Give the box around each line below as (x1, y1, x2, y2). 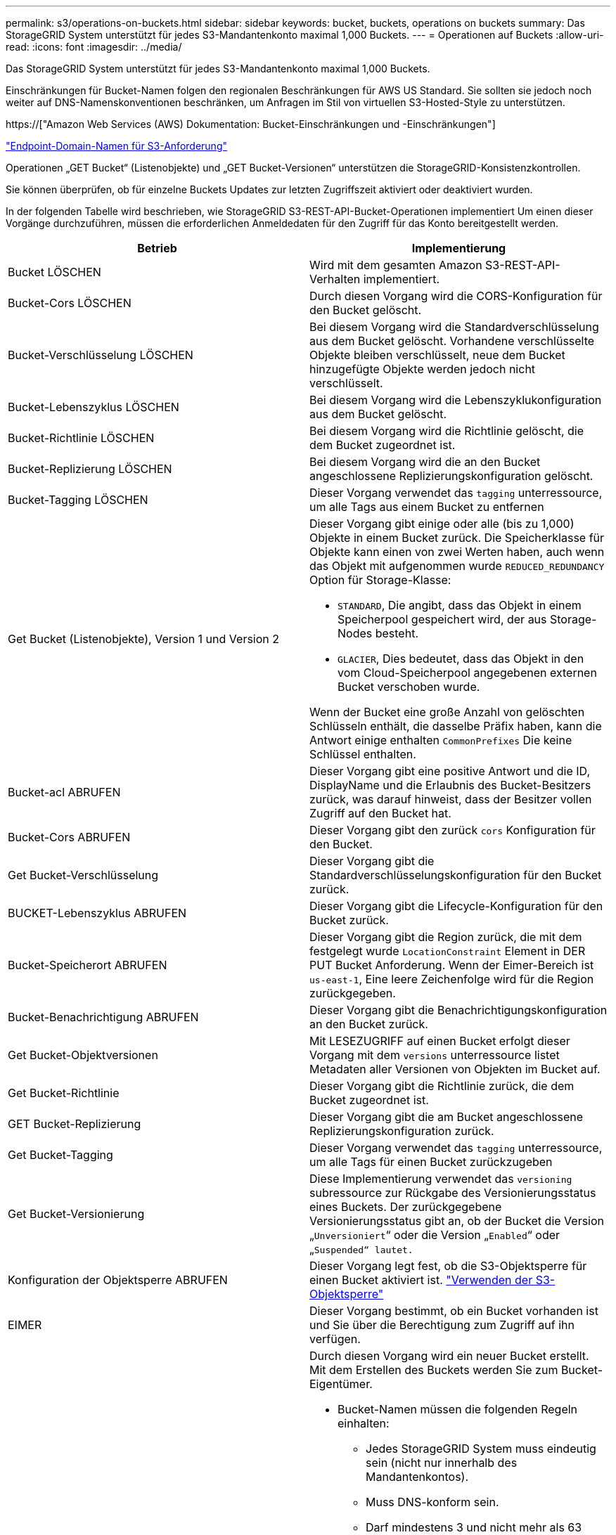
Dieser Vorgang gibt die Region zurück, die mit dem (309, 930, 582, 944)
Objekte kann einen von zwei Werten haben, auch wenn (309, 545, 605, 559)
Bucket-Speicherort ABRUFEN (8, 958, 167, 972)
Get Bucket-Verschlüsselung (8, 868, 159, 882)
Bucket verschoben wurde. (338, 680, 480, 694)
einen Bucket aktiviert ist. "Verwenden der (309, 1273, 533, 1287)
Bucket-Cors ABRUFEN (8, 830, 131, 844)
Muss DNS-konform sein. (366, 1495, 499, 1509)
